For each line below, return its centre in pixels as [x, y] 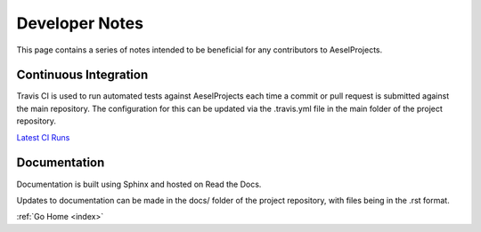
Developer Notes [80, 23]
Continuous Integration [82, 75]
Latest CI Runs [43, 137]
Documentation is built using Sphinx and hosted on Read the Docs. [139, 184]
